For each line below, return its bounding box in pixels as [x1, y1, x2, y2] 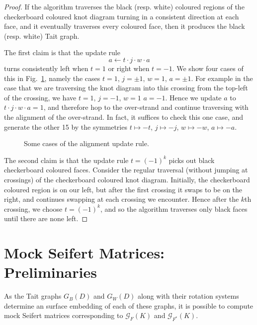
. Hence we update [165, 92, 222, 102]
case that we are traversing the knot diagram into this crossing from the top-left [4, 82, 248, 93]
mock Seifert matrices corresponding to [4, 310, 123, 321]
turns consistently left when [4, 63, 88, 73]
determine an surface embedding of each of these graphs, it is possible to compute [4, 300, 254, 311]
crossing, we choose [4, 203, 63, 214]
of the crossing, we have [4, 92, 77, 102]
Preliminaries [4, 262, 97, 282]
